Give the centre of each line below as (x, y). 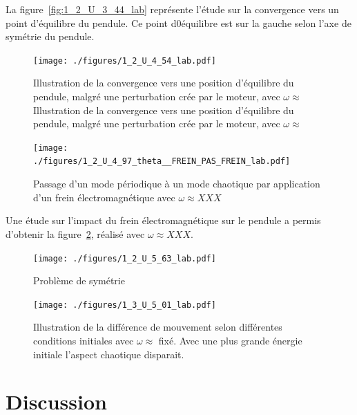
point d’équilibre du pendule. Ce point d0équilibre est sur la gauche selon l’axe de (178, 22)
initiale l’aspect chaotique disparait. (109, 354)
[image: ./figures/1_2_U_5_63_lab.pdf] (125, 258)
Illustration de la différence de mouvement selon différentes (158, 327)
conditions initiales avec (84, 340)
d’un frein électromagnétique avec (104, 197)
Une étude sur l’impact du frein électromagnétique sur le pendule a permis (163, 220)
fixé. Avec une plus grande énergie (230, 340)
